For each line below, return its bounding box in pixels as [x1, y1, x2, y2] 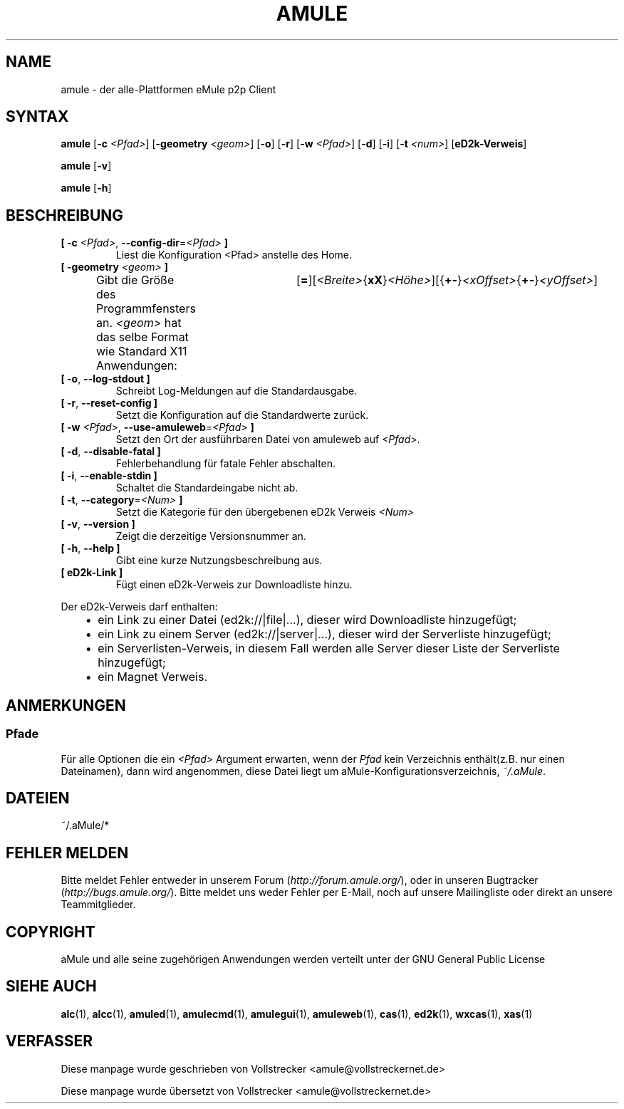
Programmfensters [95, 301, 196, 316]
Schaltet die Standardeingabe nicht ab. [115, 481, 298, 494]
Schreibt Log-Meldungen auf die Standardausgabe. [115, 385, 358, 397]
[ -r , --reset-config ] [61, 397, 158, 410]
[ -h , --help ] [61, 542, 120, 555]
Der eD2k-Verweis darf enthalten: [61, 600, 218, 613]
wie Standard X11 [95, 344, 187, 359]
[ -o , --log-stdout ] [61, 373, 150, 385]
